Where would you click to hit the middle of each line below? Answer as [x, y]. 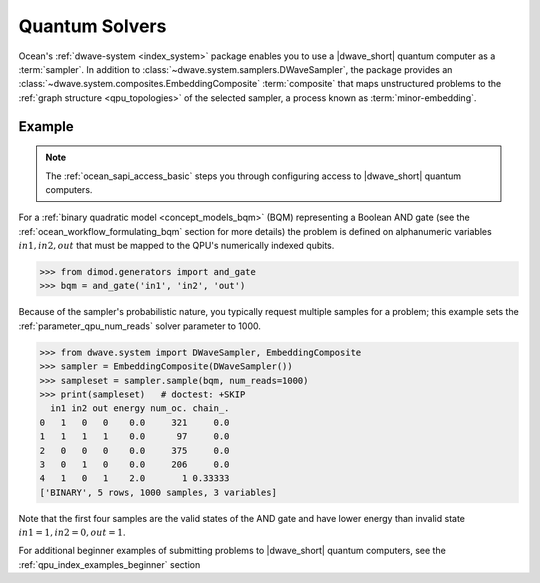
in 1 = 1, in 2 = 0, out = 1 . [72, 532]
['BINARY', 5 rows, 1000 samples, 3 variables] [158, 492]
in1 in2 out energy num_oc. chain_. [140, 408]
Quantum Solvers [92, 26]
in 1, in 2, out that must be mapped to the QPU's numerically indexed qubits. [176, 246]
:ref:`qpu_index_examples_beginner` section [109, 564]
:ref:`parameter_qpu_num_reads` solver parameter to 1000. [140, 326]
